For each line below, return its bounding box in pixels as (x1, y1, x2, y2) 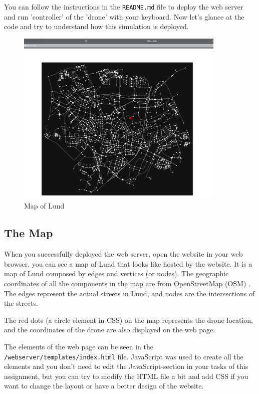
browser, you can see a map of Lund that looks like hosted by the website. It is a (4, 258, 252, 269)
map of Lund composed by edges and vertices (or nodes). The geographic (4, 268, 229, 279)
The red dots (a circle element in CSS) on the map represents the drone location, (4, 314, 253, 325)
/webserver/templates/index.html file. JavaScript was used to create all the (4, 351, 243, 361)
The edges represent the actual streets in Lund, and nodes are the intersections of (4, 288, 255, 298)
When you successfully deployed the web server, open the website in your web (4, 249, 243, 259)
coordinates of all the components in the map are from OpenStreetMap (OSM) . (4, 278, 250, 288)
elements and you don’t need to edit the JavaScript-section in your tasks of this (4, 361, 248, 371)
